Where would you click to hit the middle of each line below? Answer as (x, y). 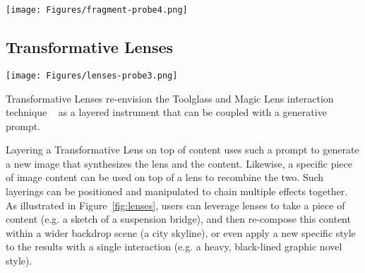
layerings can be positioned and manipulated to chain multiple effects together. (177, 191)
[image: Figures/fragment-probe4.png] (97, 10)
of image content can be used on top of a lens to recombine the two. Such (165, 177)
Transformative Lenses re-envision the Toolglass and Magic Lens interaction (170, 98)
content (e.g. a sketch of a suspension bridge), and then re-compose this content (178, 219)
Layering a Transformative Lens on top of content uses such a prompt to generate (182, 150)
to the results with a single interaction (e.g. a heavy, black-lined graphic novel (174, 246)
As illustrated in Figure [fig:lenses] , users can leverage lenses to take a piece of (175, 205)
